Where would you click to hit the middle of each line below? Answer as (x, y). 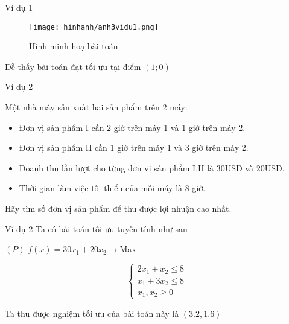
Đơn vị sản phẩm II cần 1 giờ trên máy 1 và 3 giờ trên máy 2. (134, 148)
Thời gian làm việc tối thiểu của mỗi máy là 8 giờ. (112, 188)
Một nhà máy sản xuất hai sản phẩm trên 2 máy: (96, 107)
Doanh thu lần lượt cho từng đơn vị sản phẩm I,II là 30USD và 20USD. (152, 167)
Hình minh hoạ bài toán (74, 46)
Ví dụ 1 (19, 7)
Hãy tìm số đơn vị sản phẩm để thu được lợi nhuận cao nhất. (118, 208)
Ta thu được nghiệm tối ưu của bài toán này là (92, 313)
